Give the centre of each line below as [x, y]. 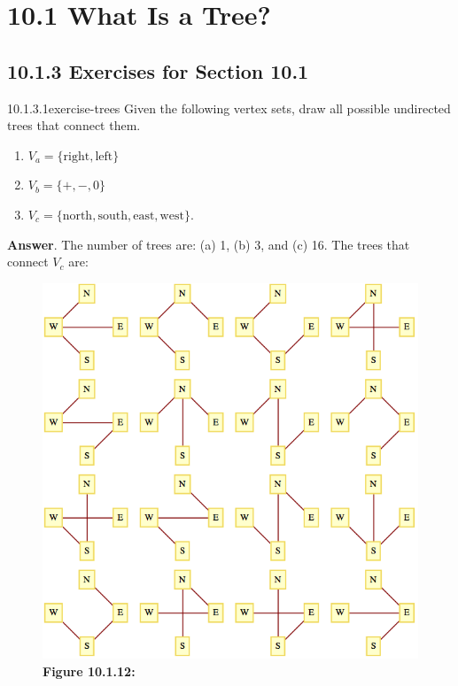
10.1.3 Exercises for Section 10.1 [158, 70]
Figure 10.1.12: [89, 671]
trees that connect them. [74, 125]
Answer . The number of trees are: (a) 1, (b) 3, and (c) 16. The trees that [209, 244]
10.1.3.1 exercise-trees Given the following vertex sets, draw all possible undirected [229, 108]
